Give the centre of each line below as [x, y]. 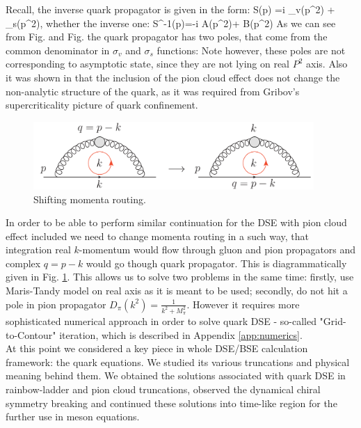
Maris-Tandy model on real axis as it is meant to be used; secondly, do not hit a [177, 291]
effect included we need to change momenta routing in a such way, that [158, 236]
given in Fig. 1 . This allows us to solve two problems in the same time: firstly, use [180, 277]
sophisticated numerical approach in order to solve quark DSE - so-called [161, 320]
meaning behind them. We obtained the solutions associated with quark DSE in [176, 375]
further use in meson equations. [73, 417]
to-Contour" [31, 334]
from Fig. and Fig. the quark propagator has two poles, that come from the [167, 37]
